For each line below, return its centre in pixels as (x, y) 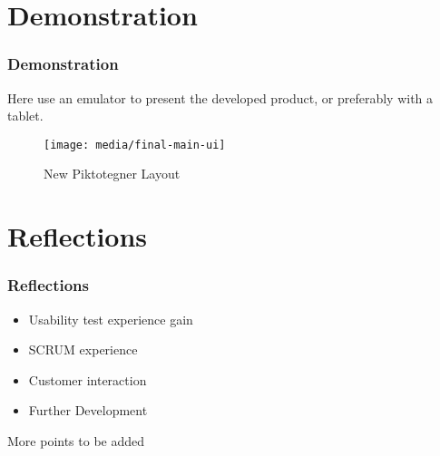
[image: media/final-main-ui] (135, 145)
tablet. (25, 116)
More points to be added (76, 441)
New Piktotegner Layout (112, 174)
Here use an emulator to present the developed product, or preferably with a (220, 97)
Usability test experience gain (111, 319)
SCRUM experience (83, 349)
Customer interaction (88, 379)
